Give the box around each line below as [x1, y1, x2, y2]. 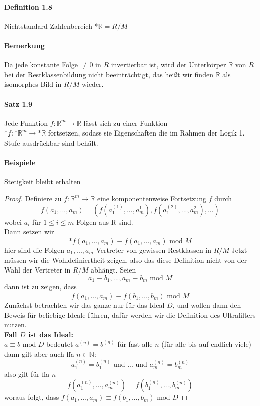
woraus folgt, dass [4, 392, 59, 402]
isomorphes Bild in [4, 79, 62, 89]
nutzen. [4, 319, 27, 330]
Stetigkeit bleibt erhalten [4, 176, 81, 187]
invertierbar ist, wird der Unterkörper [111, 59, 226, 70]
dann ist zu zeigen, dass [4, 281, 77, 292]
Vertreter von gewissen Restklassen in [96, 244, 212, 255]
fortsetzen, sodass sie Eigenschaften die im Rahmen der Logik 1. [48, 127, 245, 138]
